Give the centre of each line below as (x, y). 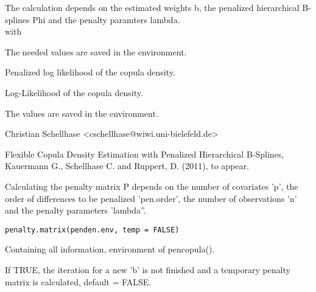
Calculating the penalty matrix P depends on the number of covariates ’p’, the (152, 186)
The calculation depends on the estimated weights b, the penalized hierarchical (152, 7)
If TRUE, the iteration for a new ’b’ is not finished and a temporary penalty (148, 269)
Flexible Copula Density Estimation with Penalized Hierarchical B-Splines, (145, 154)
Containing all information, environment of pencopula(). (110, 249)
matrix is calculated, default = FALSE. (78, 281)
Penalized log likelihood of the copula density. (90, 72)
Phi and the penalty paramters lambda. (106, 19)
